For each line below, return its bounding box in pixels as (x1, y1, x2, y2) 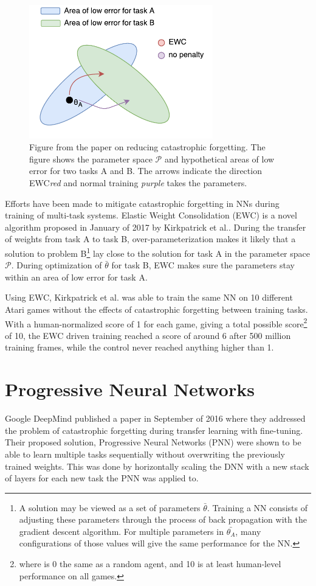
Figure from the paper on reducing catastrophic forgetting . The (29, 141, 266, 153)
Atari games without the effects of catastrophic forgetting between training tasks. (5, 302, 308, 315)
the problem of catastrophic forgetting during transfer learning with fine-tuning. (5, 424, 303, 436)
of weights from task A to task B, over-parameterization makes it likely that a (5, 232, 296, 245)
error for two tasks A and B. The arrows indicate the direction (29, 164, 262, 177)
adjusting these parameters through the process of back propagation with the (19, 513, 307, 526)
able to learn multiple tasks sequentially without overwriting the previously (5, 447, 285, 460)
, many (235, 525, 261, 537)
